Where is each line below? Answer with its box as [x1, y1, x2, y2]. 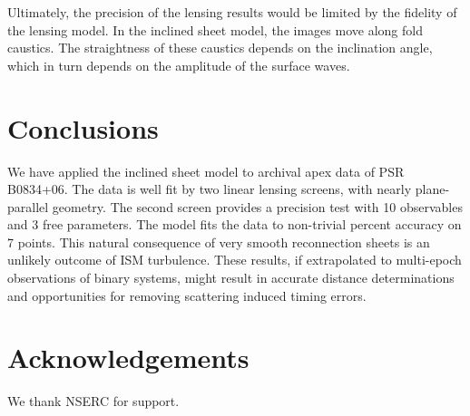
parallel [7, 197, 49, 216]
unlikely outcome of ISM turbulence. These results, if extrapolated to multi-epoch [7, 250, 462, 269]
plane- [415, 179, 450, 198]
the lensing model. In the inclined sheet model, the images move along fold [7, 20, 423, 39]
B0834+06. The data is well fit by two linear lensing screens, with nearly [7, 179, 412, 198]
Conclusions [7, 109, 159, 146]
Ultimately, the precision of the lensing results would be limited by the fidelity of [7, 3, 457, 21]
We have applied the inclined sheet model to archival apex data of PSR [7, 161, 405, 180]
